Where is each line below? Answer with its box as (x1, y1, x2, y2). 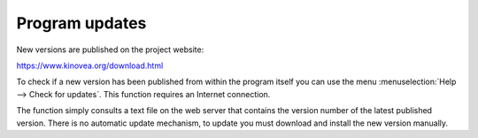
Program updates (16, 13, 147, 33)
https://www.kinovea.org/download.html (16, 60, 164, 71)
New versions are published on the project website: (16, 44, 204, 55)
